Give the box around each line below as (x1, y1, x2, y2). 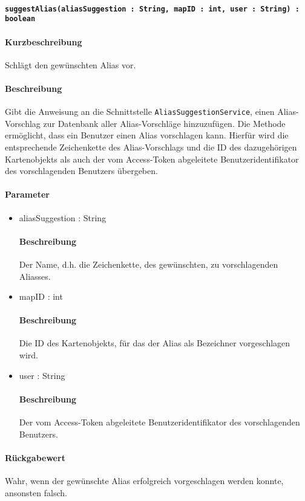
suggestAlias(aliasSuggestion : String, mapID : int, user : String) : (5, 4, 300, 13)
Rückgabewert (5, 451, 65, 464)
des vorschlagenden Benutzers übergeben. (5, 164, 158, 177)
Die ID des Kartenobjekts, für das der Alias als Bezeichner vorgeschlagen (19, 337, 290, 349)
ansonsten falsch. (5, 486, 67, 499)
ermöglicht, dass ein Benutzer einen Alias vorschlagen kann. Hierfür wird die (5, 129, 289, 141)
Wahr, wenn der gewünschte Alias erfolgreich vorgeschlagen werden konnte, (5, 474, 284, 487)
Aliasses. (19, 270, 51, 282)
